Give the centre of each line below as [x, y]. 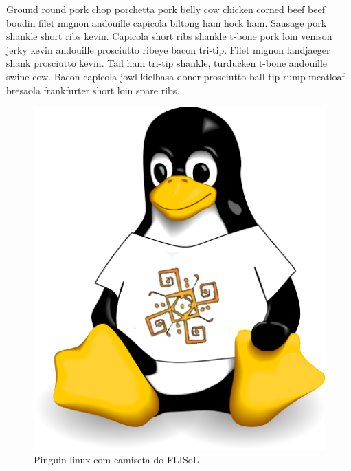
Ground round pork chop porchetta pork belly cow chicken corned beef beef [166, 9]
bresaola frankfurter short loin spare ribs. [93, 90]
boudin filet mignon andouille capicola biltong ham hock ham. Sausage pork [167, 22]
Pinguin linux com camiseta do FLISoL [116, 459]
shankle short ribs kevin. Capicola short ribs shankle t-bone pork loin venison [169, 36]
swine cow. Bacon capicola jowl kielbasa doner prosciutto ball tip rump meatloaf [175, 76]
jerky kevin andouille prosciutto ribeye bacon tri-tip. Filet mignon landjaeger [168, 49]
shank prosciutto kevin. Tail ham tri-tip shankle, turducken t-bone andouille [167, 63]
